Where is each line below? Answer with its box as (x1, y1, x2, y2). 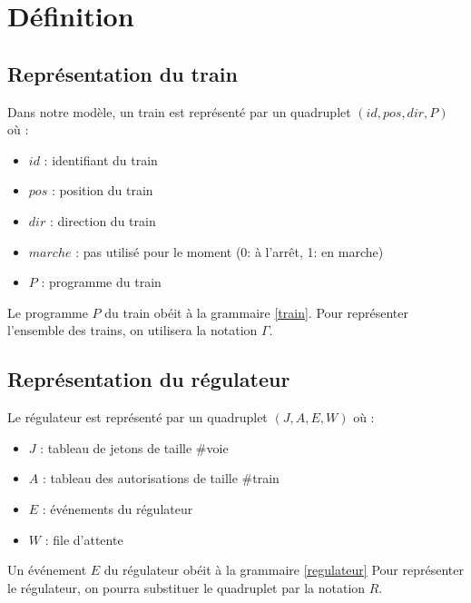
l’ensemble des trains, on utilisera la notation (7, 321, 258, 340)
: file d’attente (44, 529, 123, 549)
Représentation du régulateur (7, 365, 290, 393)
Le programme (7, 302, 88, 321)
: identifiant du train (44, 150, 158, 169)
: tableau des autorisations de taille (42, 469, 238, 488)
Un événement (7, 560, 87, 579)
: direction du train (49, 211, 156, 230)
